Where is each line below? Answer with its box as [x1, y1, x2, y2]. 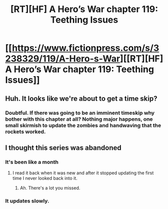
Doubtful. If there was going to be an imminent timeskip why [5, 109, 155, 116]
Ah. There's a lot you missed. [20, 185, 81, 191]
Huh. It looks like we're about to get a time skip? [5, 94, 157, 103]
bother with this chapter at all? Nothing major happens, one [5, 115, 153, 122]
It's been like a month [5, 158, 59, 165]
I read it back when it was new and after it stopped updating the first [12, 170, 154, 176]
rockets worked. [5, 128, 46, 135]
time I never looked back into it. [12, 175, 78, 181]
